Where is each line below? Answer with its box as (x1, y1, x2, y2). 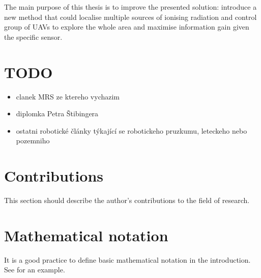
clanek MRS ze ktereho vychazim (16, 91, 120, 102)
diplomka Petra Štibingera (16, 108, 99, 119)
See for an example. (4, 264, 65, 275)
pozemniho (16, 135, 50, 146)
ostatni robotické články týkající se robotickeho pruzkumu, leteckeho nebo (16, 125, 247, 136)
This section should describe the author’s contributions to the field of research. (4, 195, 250, 205)
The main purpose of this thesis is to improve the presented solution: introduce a (4, 2, 257, 12)
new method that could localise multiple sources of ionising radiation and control (4, 11, 257, 22)
